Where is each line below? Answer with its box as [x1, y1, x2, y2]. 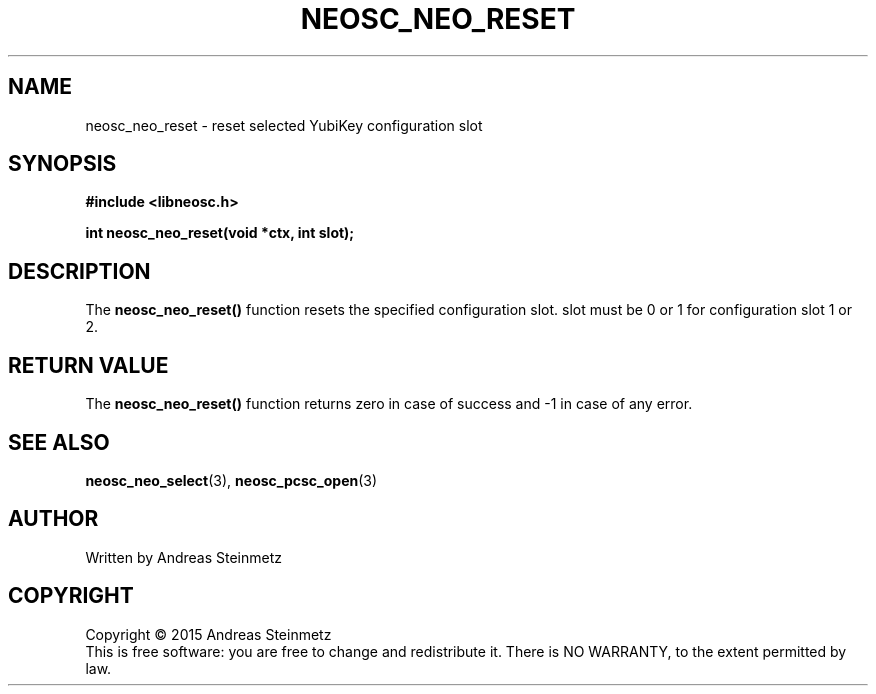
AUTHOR [8, 506, 99, 532]
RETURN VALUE [8, 352, 169, 378]
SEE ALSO [8, 429, 110, 455]
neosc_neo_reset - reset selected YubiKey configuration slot [85, 116, 483, 134]
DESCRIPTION [8, 258, 151, 284]
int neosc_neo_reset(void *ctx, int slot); [85, 224, 355, 242]
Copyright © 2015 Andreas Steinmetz [85, 625, 332, 643]
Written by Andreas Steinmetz [85, 548, 283, 566]
